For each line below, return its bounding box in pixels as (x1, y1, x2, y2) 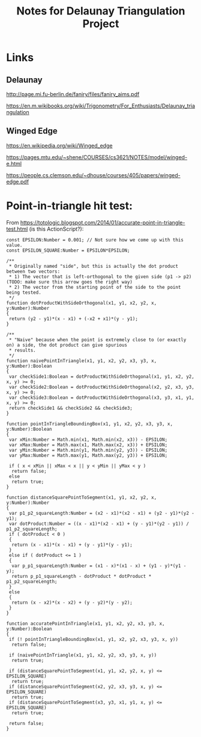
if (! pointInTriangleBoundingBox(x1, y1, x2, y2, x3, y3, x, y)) (8, 636, 179, 642)
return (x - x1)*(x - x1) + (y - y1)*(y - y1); (11, 542, 133, 548)
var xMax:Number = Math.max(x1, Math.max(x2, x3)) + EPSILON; (8, 441, 168, 448)
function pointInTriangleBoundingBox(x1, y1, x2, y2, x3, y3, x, (6, 420, 173, 427)
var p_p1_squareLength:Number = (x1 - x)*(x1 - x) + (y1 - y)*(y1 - (11, 563, 187, 569)
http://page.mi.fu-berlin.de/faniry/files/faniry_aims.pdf (6, 91, 140, 97)
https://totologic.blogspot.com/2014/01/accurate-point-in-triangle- (20, 219, 185, 226)
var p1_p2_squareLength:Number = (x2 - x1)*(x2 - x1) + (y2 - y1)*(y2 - (8, 510, 195, 516)
